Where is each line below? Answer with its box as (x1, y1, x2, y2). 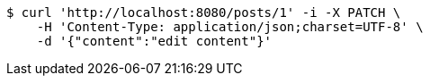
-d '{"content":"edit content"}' (36, 34, 273, 48)
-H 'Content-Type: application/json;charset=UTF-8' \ (36, 20, 424, 34)
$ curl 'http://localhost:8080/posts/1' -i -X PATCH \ (6, 5, 401, 20)
